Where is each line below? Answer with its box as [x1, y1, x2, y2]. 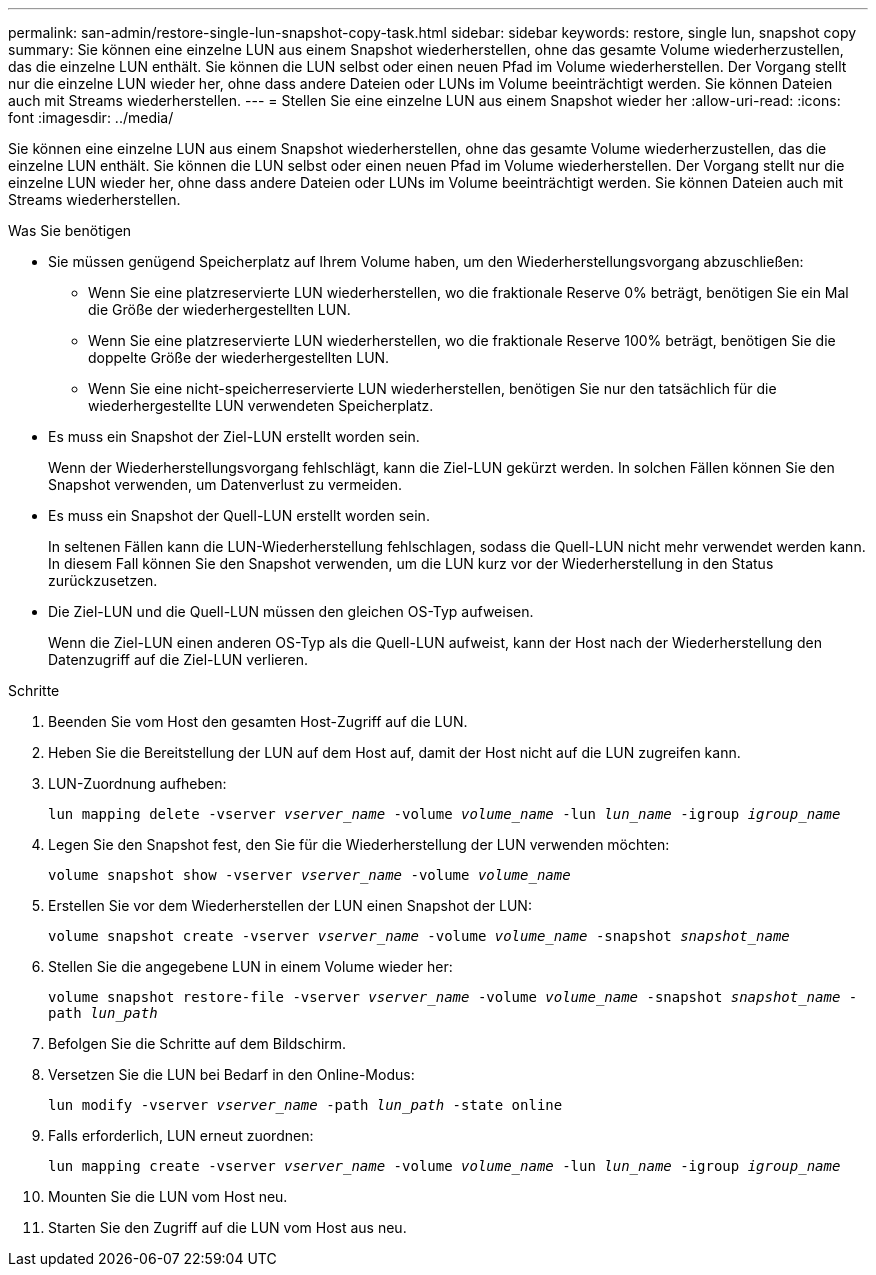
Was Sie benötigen [8, 222, 132, 239]
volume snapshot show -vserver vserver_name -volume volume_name [48, 867, 571, 883]
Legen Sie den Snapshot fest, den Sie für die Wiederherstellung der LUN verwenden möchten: [48, 836, 670, 853]
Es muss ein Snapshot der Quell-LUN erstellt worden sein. [48, 507, 430, 524]
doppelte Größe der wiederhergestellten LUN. [88, 349, 390, 366]
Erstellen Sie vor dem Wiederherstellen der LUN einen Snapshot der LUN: [48, 897, 532, 914]
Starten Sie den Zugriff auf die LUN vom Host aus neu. [48, 1219, 407, 1236]
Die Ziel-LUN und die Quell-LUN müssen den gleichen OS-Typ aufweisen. [48, 603, 534, 620]
